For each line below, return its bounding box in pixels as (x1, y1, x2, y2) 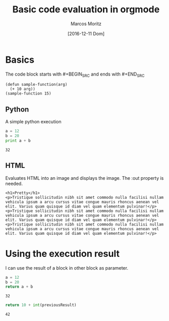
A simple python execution (5, 119, 61, 125)
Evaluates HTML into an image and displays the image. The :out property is (5, 175, 164, 181)
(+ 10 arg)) (10, 86, 36, 92)
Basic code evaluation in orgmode (12, 4, 160, 15)
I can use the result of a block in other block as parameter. (5, 265, 129, 271)
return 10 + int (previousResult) (5, 303, 77, 308)
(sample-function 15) (5, 91, 52, 96)
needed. (5, 180, 23, 186)
